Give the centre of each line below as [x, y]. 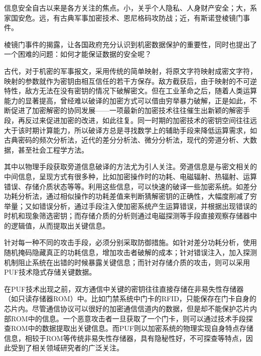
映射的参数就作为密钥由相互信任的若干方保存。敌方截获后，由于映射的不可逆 [130, 81]
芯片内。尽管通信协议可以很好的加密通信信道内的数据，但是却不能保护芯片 [127, 309]
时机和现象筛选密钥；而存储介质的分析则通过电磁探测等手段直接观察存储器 [127, 216]
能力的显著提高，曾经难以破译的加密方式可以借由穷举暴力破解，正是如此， [127, 100]
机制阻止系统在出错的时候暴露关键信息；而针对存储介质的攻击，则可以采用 [127, 262]
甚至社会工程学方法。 [53, 149]
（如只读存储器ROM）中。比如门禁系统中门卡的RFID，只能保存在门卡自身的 [130, 299]
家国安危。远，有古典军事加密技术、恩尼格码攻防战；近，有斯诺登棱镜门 [123, 17]
